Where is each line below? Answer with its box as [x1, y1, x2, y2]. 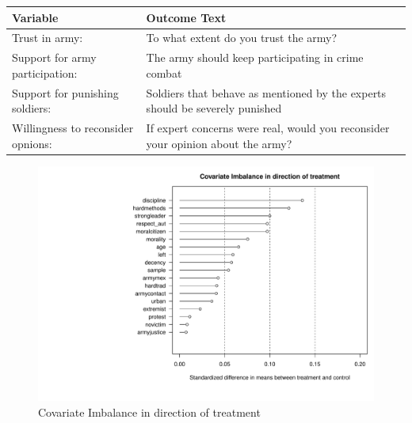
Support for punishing [12, 84, 119, 101]
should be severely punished [146, 100, 282, 116]
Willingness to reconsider [12, 120, 134, 136]
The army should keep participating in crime [146, 49, 364, 66]
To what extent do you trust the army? [146, 29, 338, 46]
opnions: [12, 135, 52, 151]
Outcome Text [146, 9, 227, 25]
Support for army [12, 49, 97, 66]
